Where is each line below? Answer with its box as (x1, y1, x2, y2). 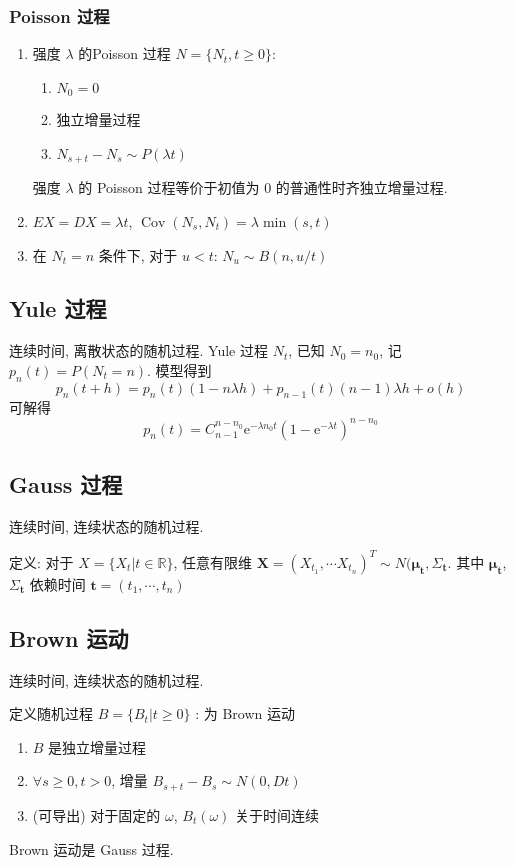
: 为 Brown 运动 (195, 703, 296, 724)
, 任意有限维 (173, 551, 252, 572)
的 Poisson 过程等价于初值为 (78, 177, 260, 198)
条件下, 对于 (98, 244, 178, 265)
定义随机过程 (9, 703, 93, 724)
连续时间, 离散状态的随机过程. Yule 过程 (9, 340, 268, 361)
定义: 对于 (9, 551, 74, 572)
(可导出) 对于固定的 (32, 804, 161, 825)
